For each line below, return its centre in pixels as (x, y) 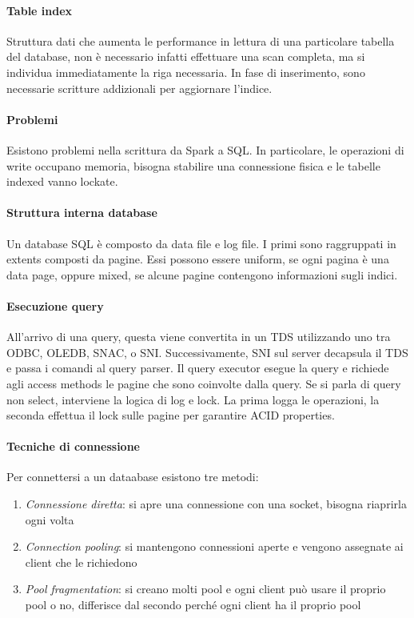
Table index (40, 10)
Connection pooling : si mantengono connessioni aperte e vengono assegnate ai (214, 546)
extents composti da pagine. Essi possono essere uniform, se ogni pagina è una (198, 259)
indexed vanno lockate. (62, 181)
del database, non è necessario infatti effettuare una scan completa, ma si (186, 56)
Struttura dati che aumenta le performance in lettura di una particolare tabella (201, 40)
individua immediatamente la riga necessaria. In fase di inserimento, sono (186, 72)
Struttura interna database (82, 213)
